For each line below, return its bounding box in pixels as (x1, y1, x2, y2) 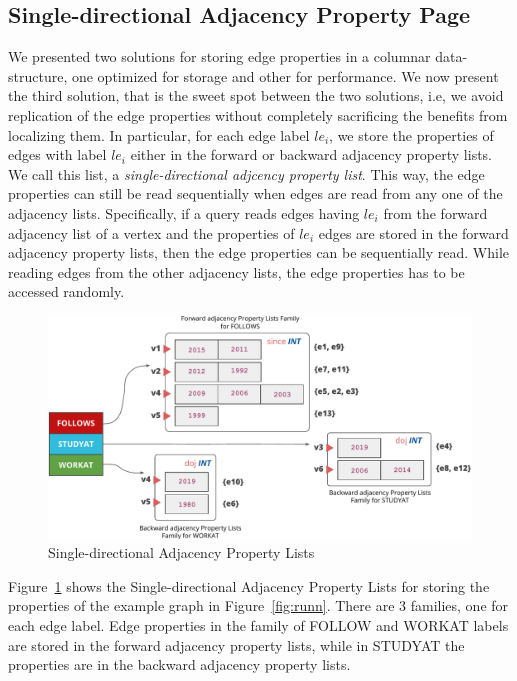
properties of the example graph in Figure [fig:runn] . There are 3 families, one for (8, 595, 509, 616)
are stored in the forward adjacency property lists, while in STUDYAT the (8, 634, 465, 655)
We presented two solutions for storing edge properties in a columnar (8, 46, 431, 67)
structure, (8, 65, 68, 86)
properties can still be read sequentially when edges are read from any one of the (8, 183, 503, 204)
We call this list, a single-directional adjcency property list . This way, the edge (8, 163, 485, 184)
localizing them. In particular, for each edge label (8, 124, 310, 145)
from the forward (383, 202, 488, 223)
